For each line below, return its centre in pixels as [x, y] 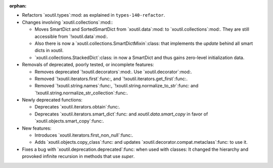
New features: [37, 128]
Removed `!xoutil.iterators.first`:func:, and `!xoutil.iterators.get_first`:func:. [111, 79]
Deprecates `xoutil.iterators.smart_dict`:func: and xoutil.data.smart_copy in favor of [121, 114]
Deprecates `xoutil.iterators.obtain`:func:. [78, 107]
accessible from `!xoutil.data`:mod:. [71, 36]
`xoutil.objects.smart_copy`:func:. [70, 121]
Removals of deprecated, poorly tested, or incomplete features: [88, 65]
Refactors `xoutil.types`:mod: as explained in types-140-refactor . [94, 15]
